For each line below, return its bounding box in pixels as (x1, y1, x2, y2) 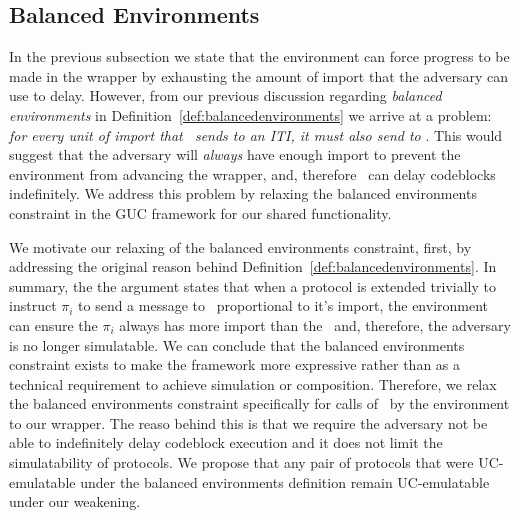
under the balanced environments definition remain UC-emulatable (80, 471, 490, 492)
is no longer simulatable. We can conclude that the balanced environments (9, 334, 465, 355)
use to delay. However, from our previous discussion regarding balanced (9, 85, 442, 106)
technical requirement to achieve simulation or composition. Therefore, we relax (9, 373, 497, 394)
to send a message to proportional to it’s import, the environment (78, 295, 489, 316)
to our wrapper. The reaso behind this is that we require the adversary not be (9, 412, 488, 433)
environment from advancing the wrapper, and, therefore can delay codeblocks (9, 163, 496, 184)
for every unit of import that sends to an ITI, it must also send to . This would (9, 124, 503, 145)
